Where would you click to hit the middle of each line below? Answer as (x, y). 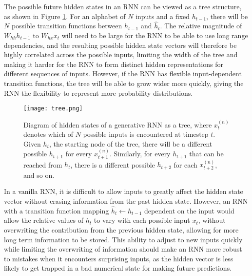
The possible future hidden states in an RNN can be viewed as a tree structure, (123, 6)
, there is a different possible (113, 164)
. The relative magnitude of (201, 26)
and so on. (39, 175)
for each (185, 164)
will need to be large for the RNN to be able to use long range (155, 35)
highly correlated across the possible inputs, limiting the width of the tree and (121, 54)
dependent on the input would (189, 210)
